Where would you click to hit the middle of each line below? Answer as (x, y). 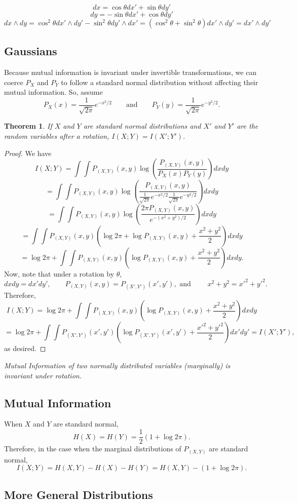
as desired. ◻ (25, 348)
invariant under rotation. (43, 375)
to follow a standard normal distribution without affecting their (160, 82)
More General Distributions (79, 494)
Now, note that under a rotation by (59, 273)
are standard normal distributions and (142, 126)
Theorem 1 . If (28, 126)
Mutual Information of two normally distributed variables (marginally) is (117, 365)
